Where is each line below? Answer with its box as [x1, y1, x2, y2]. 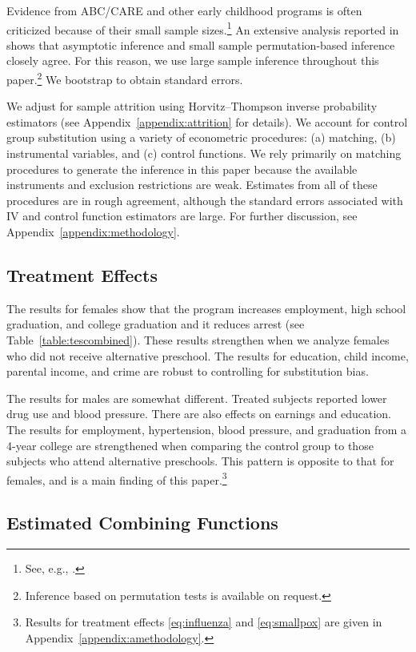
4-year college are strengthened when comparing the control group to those [6, 437, 374, 453]
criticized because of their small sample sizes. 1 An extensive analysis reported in [6, 18, 399, 38]
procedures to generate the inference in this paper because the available [6, 160, 358, 177]
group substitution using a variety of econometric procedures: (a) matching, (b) [6, 129, 396, 146]
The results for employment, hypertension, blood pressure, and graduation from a [6, 421, 407, 437]
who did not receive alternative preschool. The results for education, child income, [6, 347, 409, 364]
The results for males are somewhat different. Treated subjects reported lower [6, 389, 387, 406]
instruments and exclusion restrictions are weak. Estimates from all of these [6, 176, 378, 193]
